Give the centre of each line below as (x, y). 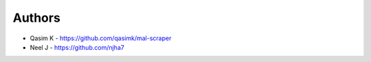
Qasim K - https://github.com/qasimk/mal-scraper (101, 38)
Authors (37, 18)
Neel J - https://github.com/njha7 (77, 47)
